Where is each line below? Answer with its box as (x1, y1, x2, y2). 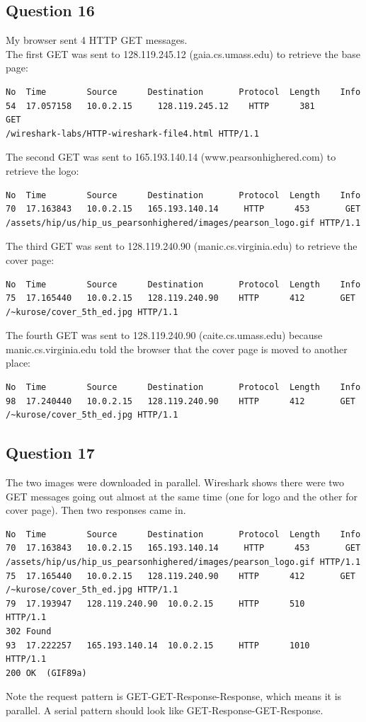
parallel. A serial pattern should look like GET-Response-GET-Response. (6, 702, 324, 717)
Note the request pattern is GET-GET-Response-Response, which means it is (6, 689, 342, 704)
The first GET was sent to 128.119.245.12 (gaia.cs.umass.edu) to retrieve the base (6, 46, 361, 61)
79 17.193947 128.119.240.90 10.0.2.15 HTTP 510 (6, 598, 305, 609)
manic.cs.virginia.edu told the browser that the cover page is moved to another (6, 341, 348, 356)
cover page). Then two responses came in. (6, 503, 186, 517)
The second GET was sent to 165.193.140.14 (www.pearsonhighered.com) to (6, 149, 336, 164)
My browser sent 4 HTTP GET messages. (6, 33, 188, 47)
